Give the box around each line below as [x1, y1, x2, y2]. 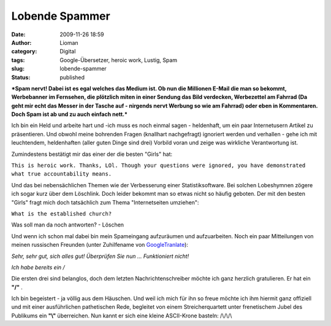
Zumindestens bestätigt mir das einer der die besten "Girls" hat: [11, 150, 173, 158]
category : [11, 48, 37, 55]
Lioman [59, 39, 79, 46]
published [59, 74, 85, 81]
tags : [11, 56, 25, 64]
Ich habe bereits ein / [11, 263, 66, 271]
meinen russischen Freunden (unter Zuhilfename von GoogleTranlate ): [11, 241, 188, 249]
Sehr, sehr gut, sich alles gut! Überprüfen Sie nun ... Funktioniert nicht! [11, 252, 189, 260]
